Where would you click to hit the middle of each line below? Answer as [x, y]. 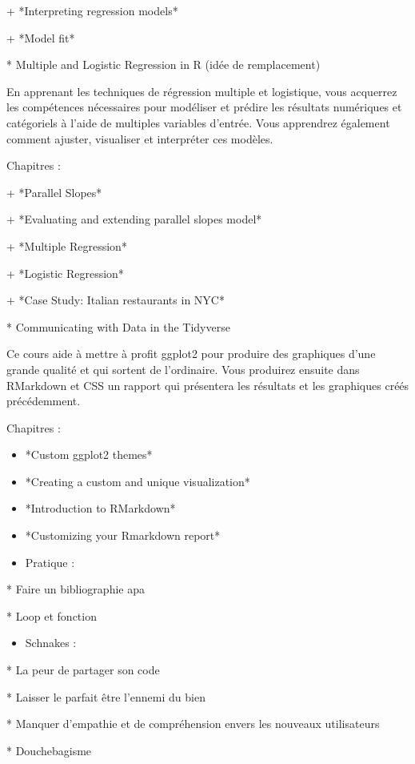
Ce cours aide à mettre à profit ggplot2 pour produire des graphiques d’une [191, 354]
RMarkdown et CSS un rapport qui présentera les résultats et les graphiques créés [208, 385]
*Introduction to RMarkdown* [100, 508]
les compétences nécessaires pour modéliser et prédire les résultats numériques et [204, 107]
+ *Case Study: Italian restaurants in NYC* [116, 300]
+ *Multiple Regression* [67, 245]
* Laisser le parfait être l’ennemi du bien [106, 696]
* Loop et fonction [52, 615]
